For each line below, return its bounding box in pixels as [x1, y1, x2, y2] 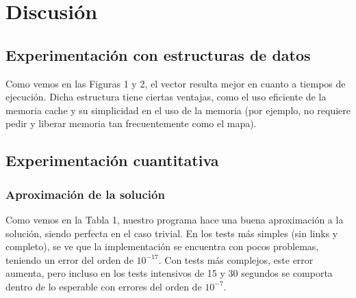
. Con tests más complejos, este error [158, 252, 314, 267]
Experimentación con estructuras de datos [5, 44, 311, 65]
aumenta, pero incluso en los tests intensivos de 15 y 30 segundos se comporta [5, 266, 333, 280]
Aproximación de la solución [5, 185, 165, 202]
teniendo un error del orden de [5, 252, 133, 267]
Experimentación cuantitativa [5, 150, 219, 171]
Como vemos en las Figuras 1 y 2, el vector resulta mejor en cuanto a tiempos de [5, 76, 346, 90]
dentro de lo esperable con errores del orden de [5, 279, 202, 293]
